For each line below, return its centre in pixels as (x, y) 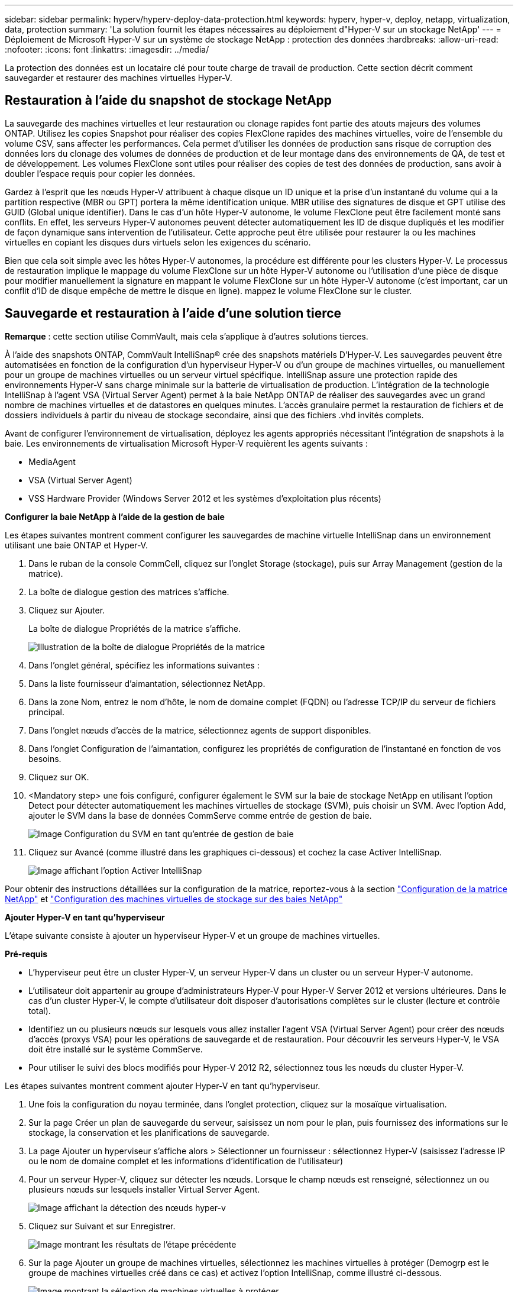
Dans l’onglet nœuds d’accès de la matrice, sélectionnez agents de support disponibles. (200, 730)
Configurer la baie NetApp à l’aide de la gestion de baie (115, 516)
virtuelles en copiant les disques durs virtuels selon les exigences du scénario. (158, 242)
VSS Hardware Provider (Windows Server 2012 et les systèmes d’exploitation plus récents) (205, 498)
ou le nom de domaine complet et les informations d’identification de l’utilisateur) (186, 1161)
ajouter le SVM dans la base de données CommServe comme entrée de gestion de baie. (200, 815)
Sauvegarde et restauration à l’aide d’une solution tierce (173, 314)
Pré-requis (26, 954)
